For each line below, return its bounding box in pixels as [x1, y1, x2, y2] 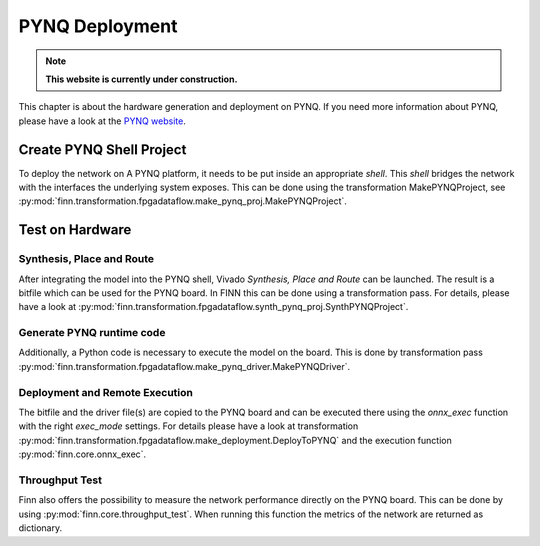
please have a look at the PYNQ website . [18, 115, 187, 127]
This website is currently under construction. [45, 73, 238, 85]
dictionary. [18, 522, 63, 534]
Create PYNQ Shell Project [18, 141, 187, 158]
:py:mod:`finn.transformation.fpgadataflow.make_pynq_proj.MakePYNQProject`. [18, 195, 347, 207]
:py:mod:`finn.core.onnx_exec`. [18, 448, 147, 460]
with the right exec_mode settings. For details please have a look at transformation [18, 420, 359, 432]
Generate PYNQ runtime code [18, 326, 166, 340]
